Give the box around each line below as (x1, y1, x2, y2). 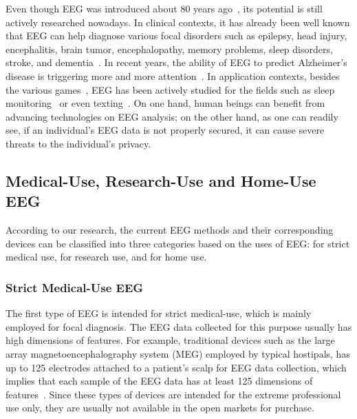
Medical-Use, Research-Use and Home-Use (6, 170, 316, 191)
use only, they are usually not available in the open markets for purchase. (6, 400, 314, 415)
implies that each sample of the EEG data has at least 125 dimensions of (6, 374, 313, 388)
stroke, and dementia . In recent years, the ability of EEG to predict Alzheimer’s (6, 55, 347, 70)
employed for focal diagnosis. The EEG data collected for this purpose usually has (6, 319, 352, 334)
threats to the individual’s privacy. (6, 136, 151, 150)
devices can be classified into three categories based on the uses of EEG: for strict (6, 236, 350, 250)
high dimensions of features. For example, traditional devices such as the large (6, 333, 335, 347)
